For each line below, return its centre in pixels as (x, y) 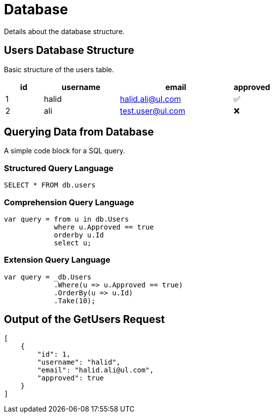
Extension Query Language (57, 260)
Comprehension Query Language (69, 202)
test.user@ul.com (153, 111)
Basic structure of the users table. (59, 69)
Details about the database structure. (64, 31)
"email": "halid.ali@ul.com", (96, 370)
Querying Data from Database (79, 132)
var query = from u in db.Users (66, 219)
